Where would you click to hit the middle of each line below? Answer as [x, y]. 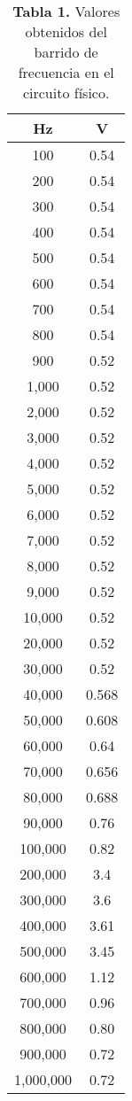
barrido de [66, 52]
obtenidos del [66, 31]
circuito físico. [66, 93]
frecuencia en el [66, 72]
